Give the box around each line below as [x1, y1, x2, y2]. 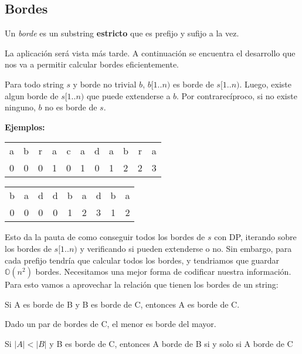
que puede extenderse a [86, 89, 171, 102]
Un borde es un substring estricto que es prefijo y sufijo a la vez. [5, 27, 239, 39]
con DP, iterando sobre [214, 231, 297, 243]
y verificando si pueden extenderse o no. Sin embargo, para [80, 242, 292, 254]
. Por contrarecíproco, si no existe [177, 89, 297, 102]
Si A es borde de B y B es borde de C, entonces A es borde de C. [5, 298, 240, 310]
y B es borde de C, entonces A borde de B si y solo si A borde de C [49, 337, 293, 349]
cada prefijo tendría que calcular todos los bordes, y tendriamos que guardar [5, 254, 280, 266]
